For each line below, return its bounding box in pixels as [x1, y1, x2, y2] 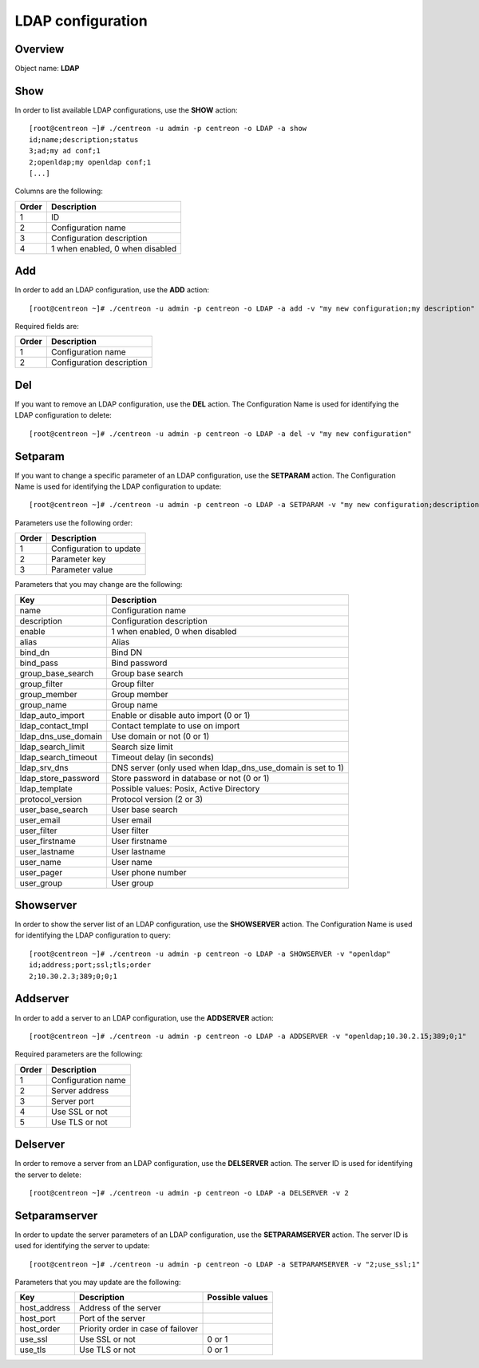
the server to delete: [14, 1170, 81, 1180]
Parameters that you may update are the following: [14, 1278, 181, 1287]
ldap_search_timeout [19, 751, 97, 763]
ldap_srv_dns [19, 762, 69, 773]
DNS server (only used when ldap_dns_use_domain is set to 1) [111, 762, 344, 773]
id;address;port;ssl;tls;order [29, 961, 152, 969]
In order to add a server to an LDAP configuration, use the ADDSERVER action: [14, 1013, 275, 1022]
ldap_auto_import [19, 709, 85, 720]
